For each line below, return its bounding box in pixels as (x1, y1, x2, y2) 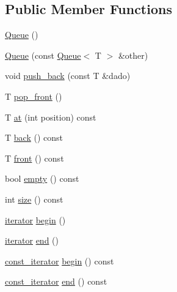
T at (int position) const (5, 110, 96, 123)
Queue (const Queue (5, 48, 81, 61)
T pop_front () (5, 89, 62, 102)
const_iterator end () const (5, 275, 107, 288)
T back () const (5, 131, 63, 144)
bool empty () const (5, 172, 79, 185)
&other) (118, 48, 148, 61)
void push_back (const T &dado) (5, 69, 131, 82)
